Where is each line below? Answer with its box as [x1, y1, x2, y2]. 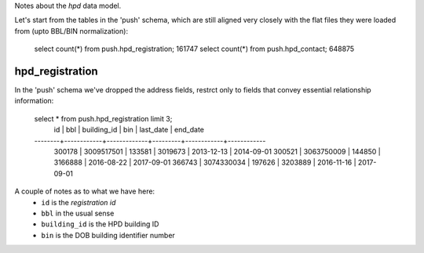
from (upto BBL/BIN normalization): [14, 26, 129, 35]
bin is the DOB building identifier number [41, 230, 176, 240]
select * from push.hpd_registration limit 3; [34, 114, 173, 123]
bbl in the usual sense [41, 208, 115, 218]
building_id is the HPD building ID [41, 219, 159, 229]
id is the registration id [41, 197, 116, 207]
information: [14, 96, 54, 106]
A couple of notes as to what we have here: [14, 186, 155, 196]
